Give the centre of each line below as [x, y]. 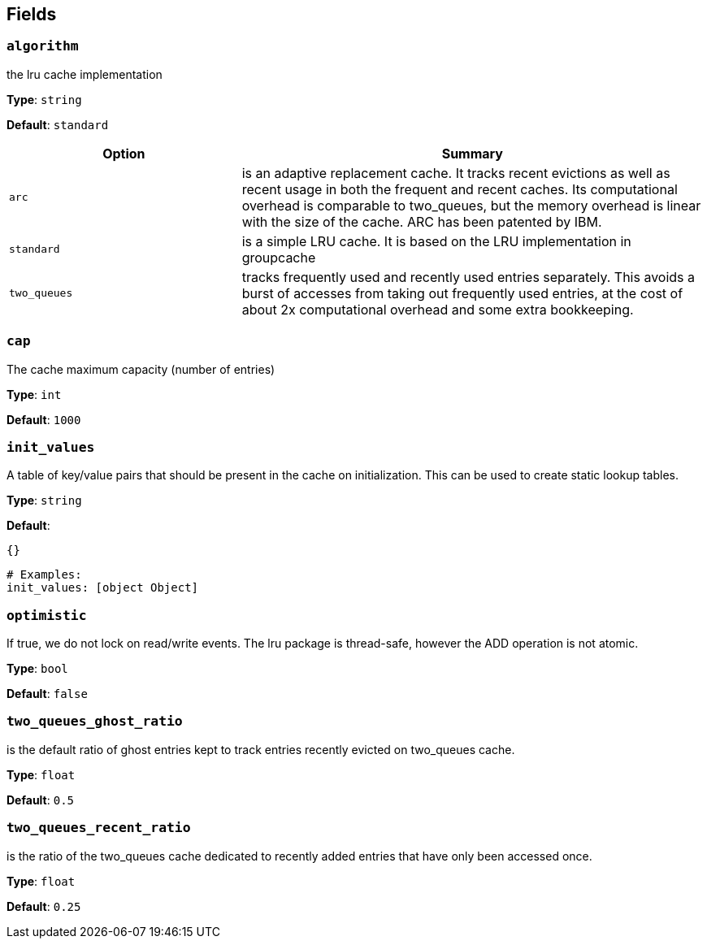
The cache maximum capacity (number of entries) [141, 369]
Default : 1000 [44, 419]
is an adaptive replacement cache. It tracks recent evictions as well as [456, 173]
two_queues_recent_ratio [99, 828]
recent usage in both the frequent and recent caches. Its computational [460, 189]
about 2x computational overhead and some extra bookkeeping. [438, 309]
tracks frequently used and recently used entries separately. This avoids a [468, 277]
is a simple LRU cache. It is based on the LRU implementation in [436, 241]
